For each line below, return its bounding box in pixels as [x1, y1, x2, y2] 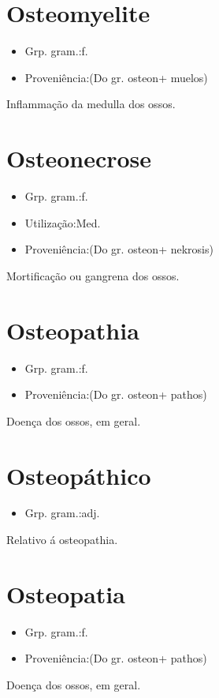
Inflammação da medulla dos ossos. [6, 96, 176, 112]
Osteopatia [6, 577, 125, 610]
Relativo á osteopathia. [6, 531, 118, 548]
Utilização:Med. [24, 214, 101, 231]
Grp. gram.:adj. [24, 505, 100, 521]
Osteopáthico [6, 459, 151, 491]
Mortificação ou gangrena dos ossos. [6, 267, 180, 283]
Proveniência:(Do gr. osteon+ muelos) [24, 69, 208, 85]
